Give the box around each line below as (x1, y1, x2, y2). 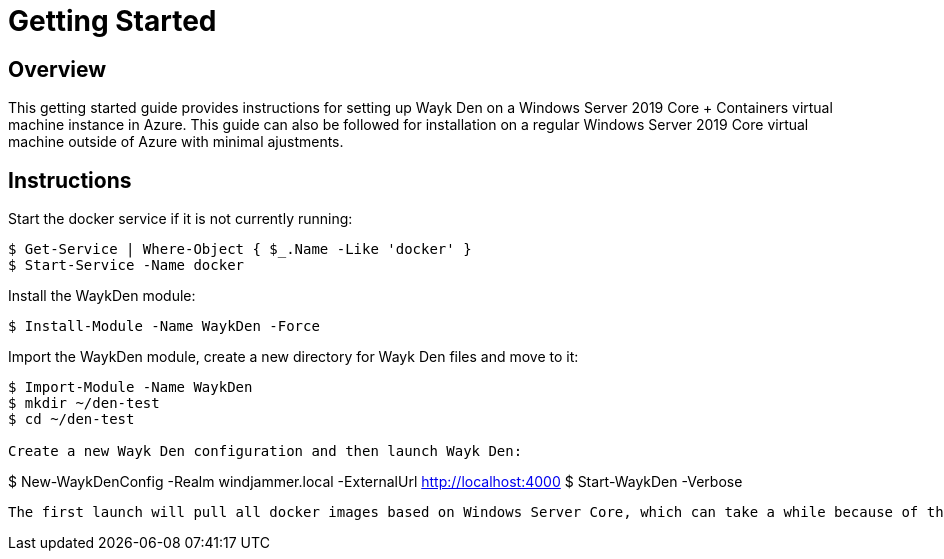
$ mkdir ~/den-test (8, 395, 160, 412)
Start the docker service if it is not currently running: (8, 210, 353, 228)
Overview (8, 56, 107, 82)
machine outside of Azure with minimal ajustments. (8, 133, 344, 151)
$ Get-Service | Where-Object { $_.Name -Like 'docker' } (8, 241, 472, 258)
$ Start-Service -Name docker (8, 257, 245, 274)
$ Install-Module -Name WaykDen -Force (8, 318, 320, 335)
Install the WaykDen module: (8, 287, 196, 305)
